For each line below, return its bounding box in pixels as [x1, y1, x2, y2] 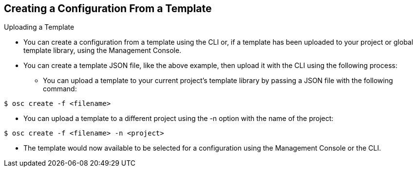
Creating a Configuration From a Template [4, 2, 212, 15]
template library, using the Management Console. [23, 46, 182, 55]
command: [43, 85, 77, 93]
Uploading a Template [4, 23, 75, 32]
